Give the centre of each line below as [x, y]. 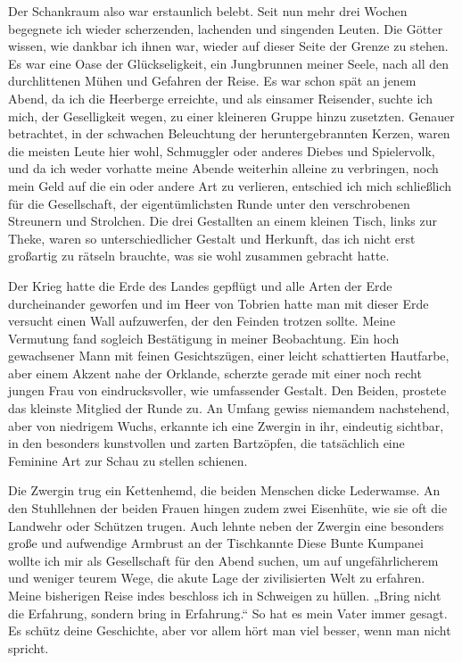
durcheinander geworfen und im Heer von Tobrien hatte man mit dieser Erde [219, 303]
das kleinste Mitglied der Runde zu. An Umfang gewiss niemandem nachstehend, [229, 408]
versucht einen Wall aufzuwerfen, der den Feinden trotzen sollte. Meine [202, 321]
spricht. [29, 647]
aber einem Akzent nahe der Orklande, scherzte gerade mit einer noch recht [215, 373]
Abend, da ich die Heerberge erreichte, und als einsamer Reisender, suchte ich [220, 98]
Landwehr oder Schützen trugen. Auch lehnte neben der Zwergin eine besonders [226, 525]
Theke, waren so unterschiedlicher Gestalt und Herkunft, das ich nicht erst [212, 238]
